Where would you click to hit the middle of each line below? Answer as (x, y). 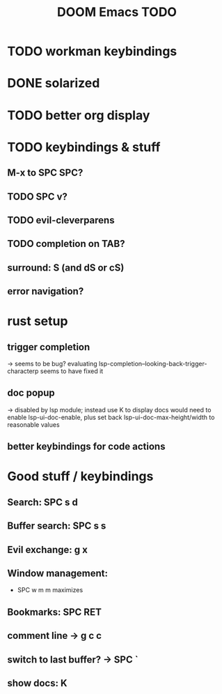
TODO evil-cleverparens (61, 220)
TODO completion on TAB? (66, 244)
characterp (23, 371)
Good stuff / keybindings (80, 477)
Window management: (58, 574)
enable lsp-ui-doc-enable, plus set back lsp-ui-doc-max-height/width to (111, 417)
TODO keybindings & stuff (84, 147)
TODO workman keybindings (92, 51)
